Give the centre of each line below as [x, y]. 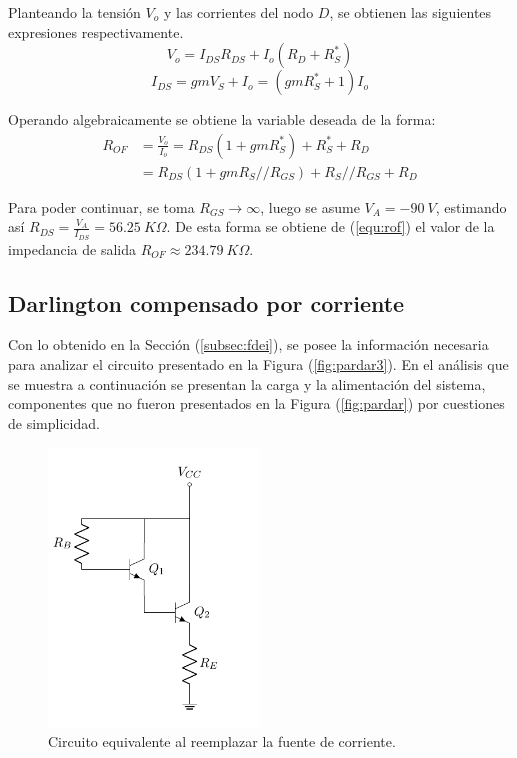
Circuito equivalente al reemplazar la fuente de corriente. [222, 741]
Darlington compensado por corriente [206, 302]
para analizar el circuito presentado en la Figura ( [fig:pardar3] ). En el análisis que [258, 364]
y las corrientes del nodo [238, 12]
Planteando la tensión [74, 12]
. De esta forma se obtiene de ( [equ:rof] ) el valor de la [330, 226]
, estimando [471, 206]
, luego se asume [310, 206]
